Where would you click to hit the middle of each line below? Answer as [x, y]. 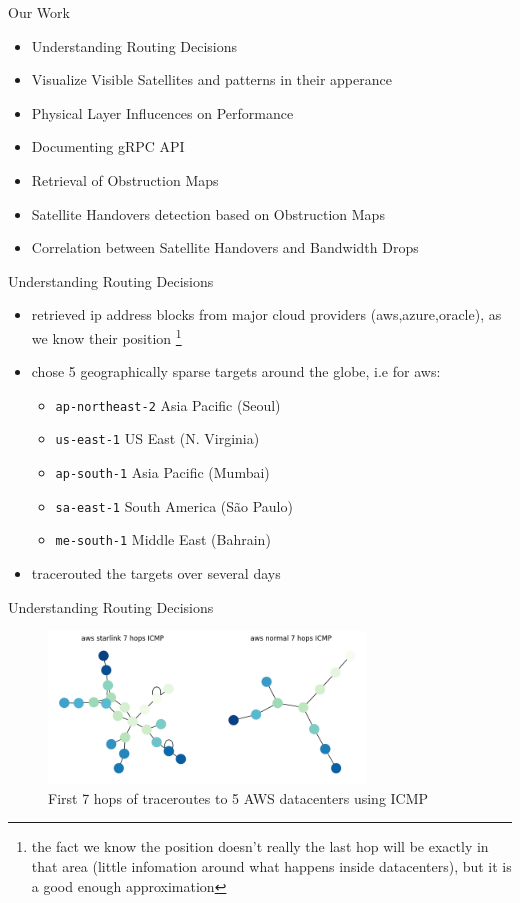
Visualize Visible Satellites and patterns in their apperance [211, 79]
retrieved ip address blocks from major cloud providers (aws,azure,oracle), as [266, 314]
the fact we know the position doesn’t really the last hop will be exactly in [260, 846]
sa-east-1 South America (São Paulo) [174, 505]
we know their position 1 [106, 336]
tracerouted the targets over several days [156, 573]
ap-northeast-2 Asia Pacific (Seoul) [168, 404]
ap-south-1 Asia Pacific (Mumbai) [162, 472]
